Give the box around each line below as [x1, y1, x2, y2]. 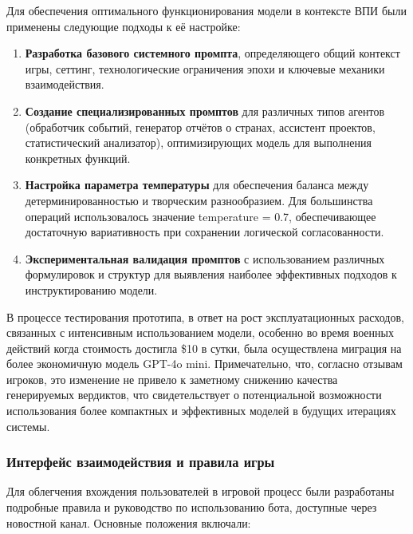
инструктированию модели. [25, 281, 158, 298]
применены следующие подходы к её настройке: [6, 18, 241, 34]
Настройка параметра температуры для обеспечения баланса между [25, 176, 369, 193]
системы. [6, 417, 50, 434]
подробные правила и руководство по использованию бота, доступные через [6, 499, 377, 516]
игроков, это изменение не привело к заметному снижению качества [6, 370, 338, 387]
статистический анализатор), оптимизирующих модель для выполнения [25, 134, 372, 151]
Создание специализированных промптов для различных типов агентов [25, 102, 385, 119]
